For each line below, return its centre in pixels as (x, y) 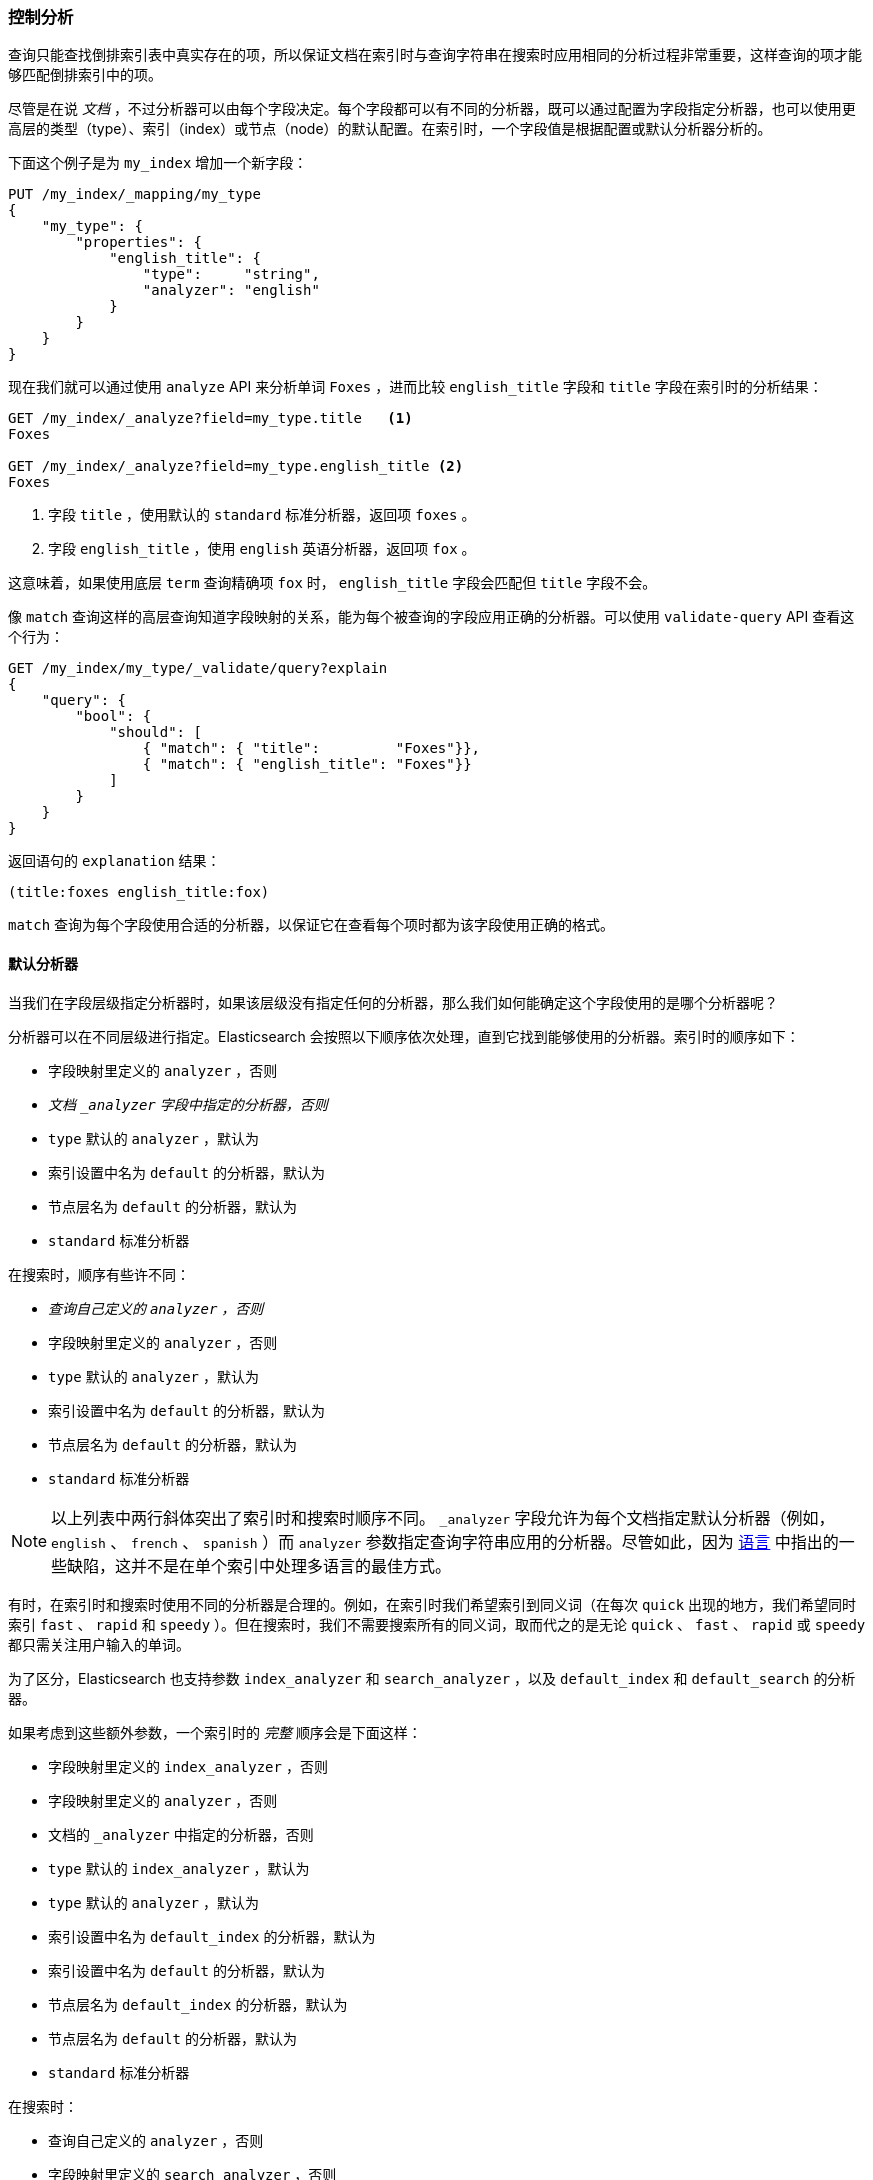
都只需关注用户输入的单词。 (99, 1644)
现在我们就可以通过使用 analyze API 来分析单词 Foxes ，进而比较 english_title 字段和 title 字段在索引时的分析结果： (415, 387)
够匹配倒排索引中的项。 (85, 75)
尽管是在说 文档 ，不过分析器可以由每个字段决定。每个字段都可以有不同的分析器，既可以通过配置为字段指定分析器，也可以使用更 (432, 109)
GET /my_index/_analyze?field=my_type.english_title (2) (236, 466)
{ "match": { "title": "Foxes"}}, (311, 748)
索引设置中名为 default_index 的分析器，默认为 (212, 1936)
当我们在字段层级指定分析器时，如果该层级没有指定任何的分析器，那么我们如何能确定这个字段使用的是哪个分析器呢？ (393, 1002)
